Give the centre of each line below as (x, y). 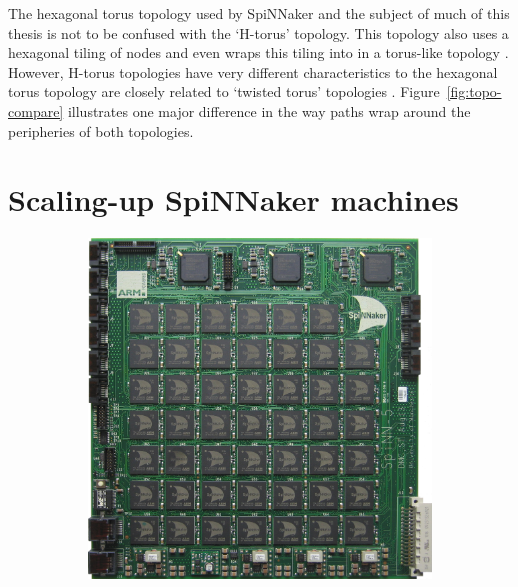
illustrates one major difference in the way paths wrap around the (269, 110)
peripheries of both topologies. (101, 130)
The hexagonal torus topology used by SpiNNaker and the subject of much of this (259, 13)
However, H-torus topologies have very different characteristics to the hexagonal (253, 71)
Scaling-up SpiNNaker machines (233, 199)
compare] (36, 110)
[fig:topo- (474, 91)
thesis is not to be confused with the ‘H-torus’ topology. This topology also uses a (258, 32)
